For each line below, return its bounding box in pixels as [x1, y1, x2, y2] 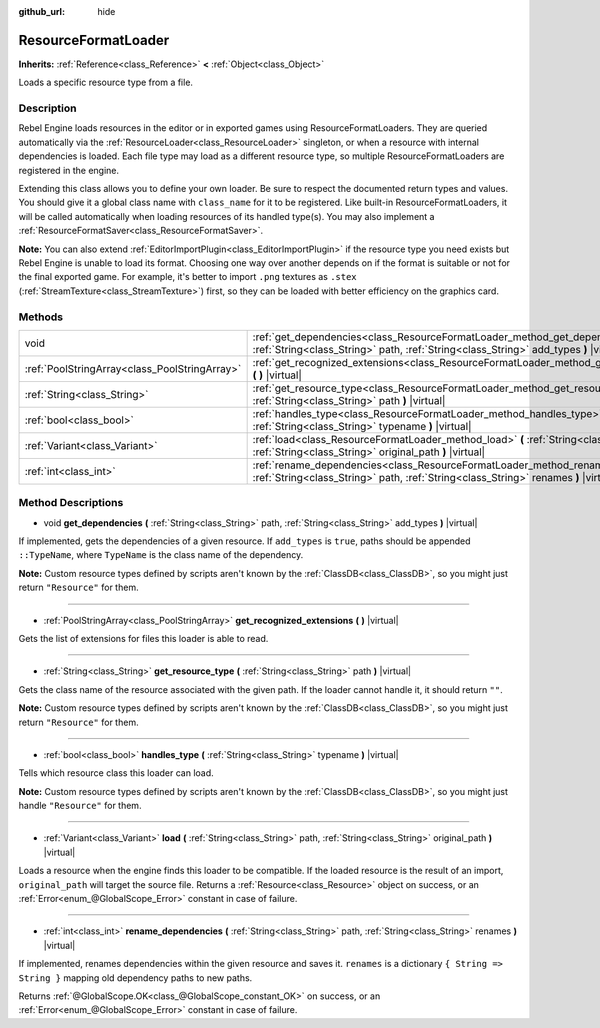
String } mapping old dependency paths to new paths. [18, 971, 253, 984]
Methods [18, 310, 64, 324]
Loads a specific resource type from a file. [18, 76, 194, 89]
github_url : [18, 6, 65, 17]
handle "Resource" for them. [18, 800, 142, 812]
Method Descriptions [18, 496, 124, 510]
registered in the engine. [18, 164, 120, 176]
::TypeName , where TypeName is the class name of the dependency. [18, 549, 304, 561]
